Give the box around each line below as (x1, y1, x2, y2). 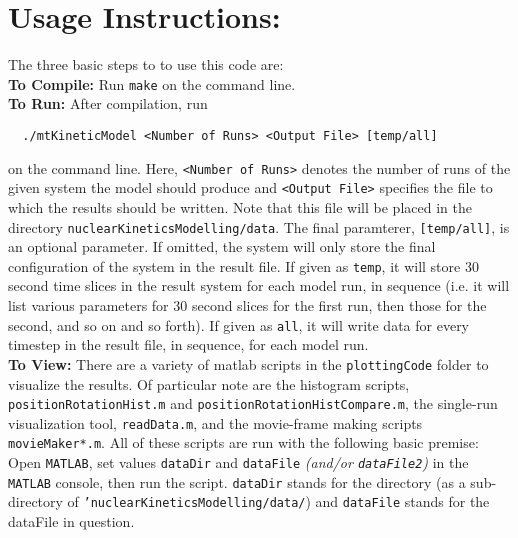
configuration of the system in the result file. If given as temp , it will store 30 (8, 255, 479, 276)
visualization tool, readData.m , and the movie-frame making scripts (8, 412, 423, 433)
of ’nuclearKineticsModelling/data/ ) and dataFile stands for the (67, 491, 490, 512)
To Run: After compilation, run (8, 93, 208, 114)
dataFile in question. (8, 511, 135, 532)
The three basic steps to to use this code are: (8, 54, 284, 75)
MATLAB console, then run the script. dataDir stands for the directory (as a (8, 471, 466, 492)
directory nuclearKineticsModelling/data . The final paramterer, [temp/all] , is (8, 216, 510, 237)
